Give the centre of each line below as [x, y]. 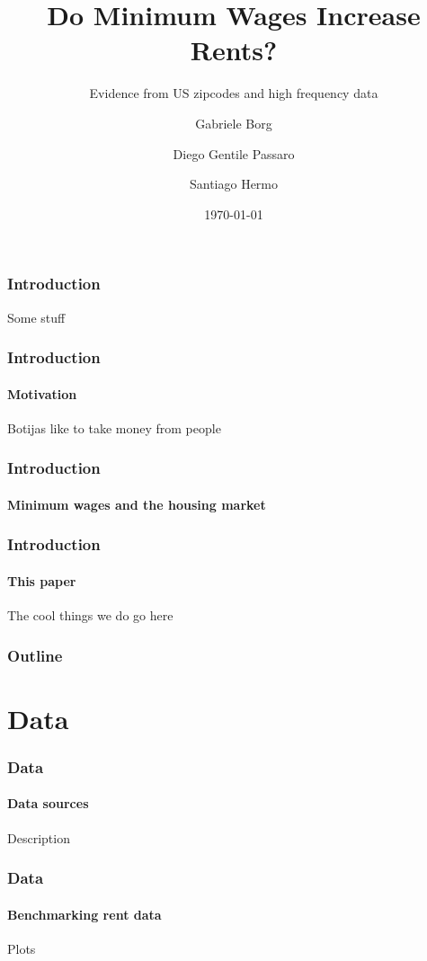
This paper [42, 580]
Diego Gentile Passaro [234, 153]
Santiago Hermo [234, 184]
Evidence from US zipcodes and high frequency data [234, 93]
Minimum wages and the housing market [137, 504]
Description [39, 837]
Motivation [42, 393]
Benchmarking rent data [85, 914]
